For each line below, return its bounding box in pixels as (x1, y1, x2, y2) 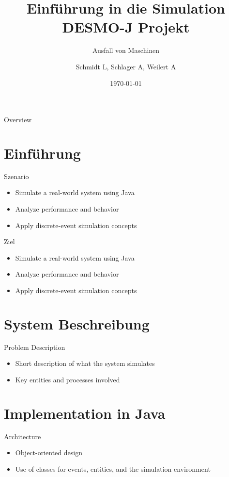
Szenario (4, 171, 29, 181)
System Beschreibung (4, 313, 150, 333)
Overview (4, 115, 32, 125)
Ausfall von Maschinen (92, 45, 160, 55)
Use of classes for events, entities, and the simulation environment (15, 463, 211, 474)
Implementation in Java (4, 403, 166, 423)
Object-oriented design (15, 447, 82, 458)
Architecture (4, 431, 41, 441)
